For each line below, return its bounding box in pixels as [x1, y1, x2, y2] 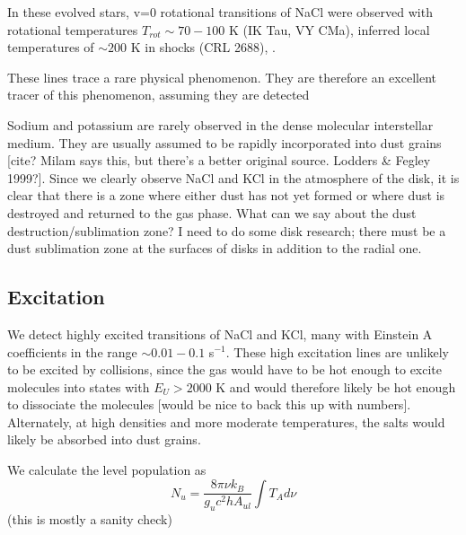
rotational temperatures [7, 20, 138, 39]
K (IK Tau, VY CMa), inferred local [229, 20, 430, 39]
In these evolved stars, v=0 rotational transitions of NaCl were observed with [7, 3, 433, 21]
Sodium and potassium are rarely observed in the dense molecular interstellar [7, 115, 434, 134]
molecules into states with [7, 377, 150, 396]
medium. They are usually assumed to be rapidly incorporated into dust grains [7, 133, 442, 152]
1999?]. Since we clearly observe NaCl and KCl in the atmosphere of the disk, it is [7, 168, 460, 187]
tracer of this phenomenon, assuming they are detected [7, 85, 310, 104]
